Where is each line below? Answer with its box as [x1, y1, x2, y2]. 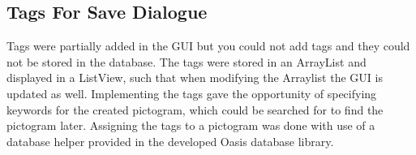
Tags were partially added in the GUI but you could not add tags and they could [6, 37, 410, 54]
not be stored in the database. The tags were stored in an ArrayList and [6, 53, 367, 70]
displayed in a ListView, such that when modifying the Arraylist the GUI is [6, 69, 383, 86]
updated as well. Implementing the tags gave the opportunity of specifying [6, 84, 377, 101]
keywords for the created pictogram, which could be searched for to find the [6, 101, 384, 118]
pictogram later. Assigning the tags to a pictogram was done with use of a [6, 117, 375, 134]
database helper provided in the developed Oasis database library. [6, 132, 334, 149]
